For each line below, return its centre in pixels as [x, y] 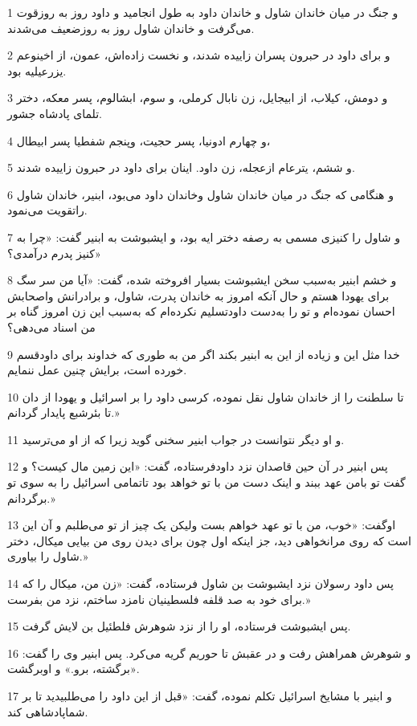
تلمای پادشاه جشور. [55, 113]
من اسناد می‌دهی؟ [51, 326]
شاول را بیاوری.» [48, 556]
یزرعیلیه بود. [37, 70]
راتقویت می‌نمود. [47, 210]
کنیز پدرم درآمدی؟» [54, 253]
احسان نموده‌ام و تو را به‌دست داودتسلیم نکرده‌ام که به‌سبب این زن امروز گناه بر [201, 311]
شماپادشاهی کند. [48, 711]
